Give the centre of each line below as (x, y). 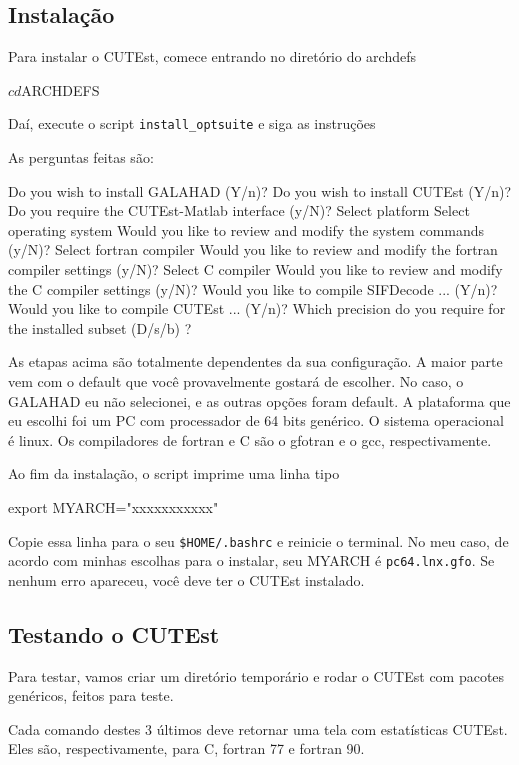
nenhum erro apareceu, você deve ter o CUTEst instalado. (186, 579)
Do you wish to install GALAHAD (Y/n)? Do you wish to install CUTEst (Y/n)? (260, 190)
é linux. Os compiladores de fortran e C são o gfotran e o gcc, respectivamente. (250, 439)
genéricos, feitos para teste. (91, 695)
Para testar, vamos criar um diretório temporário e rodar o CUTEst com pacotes (256, 675)
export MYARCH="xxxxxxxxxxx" (113, 506)
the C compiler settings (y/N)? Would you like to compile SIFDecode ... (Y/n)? (253, 288)
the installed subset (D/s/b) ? (100, 327)
